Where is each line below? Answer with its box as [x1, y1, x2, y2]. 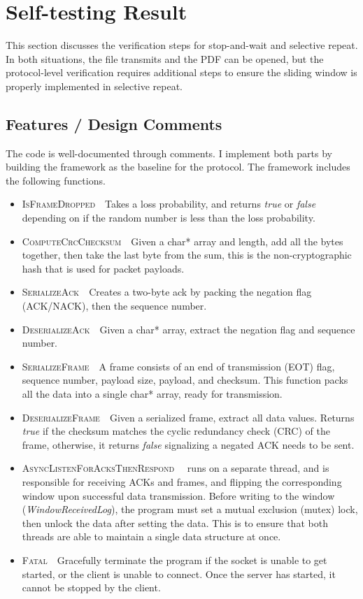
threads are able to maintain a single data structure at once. [22, 529, 281, 544]
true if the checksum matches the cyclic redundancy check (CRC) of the [22, 424, 330, 438]
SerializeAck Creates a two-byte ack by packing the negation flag [22, 284, 312, 299]
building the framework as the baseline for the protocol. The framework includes [6, 159, 350, 174]
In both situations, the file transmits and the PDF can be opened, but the [6, 51, 324, 66]
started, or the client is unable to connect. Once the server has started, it [22, 566, 336, 581]
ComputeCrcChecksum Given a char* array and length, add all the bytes [22, 233, 343, 248]
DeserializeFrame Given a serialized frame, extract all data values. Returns [22, 410, 355, 424]
